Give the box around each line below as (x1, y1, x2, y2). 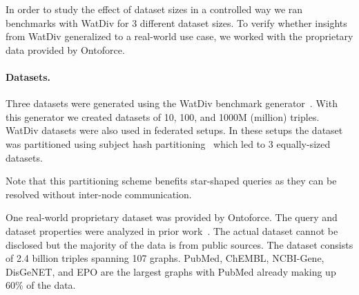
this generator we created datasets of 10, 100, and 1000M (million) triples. (6, 109, 320, 124)
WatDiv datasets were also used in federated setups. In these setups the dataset (6, 123, 343, 137)
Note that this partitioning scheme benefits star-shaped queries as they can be (6, 173, 337, 188)
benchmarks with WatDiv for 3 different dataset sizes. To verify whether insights (6, 15, 347, 30)
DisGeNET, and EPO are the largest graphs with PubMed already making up (6, 264, 336, 278)
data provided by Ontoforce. (6, 42, 125, 57)
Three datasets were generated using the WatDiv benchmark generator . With (6, 96, 338, 111)
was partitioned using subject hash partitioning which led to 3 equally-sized (6, 136, 331, 151)
